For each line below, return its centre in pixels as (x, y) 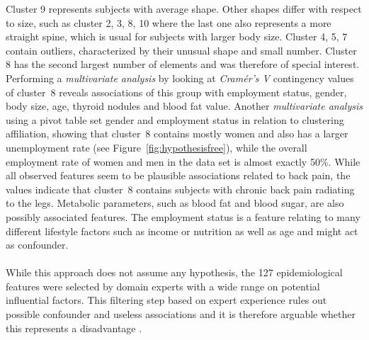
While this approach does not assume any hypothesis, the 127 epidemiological (174, 272)
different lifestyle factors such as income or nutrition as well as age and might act (182, 231)
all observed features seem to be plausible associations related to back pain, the (178, 175)
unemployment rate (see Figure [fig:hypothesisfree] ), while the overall (157, 147)
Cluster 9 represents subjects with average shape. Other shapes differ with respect (184, 8)
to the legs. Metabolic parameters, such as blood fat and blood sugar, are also (175, 203)
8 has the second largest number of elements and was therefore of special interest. (183, 64)
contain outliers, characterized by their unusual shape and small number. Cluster (181, 50)
